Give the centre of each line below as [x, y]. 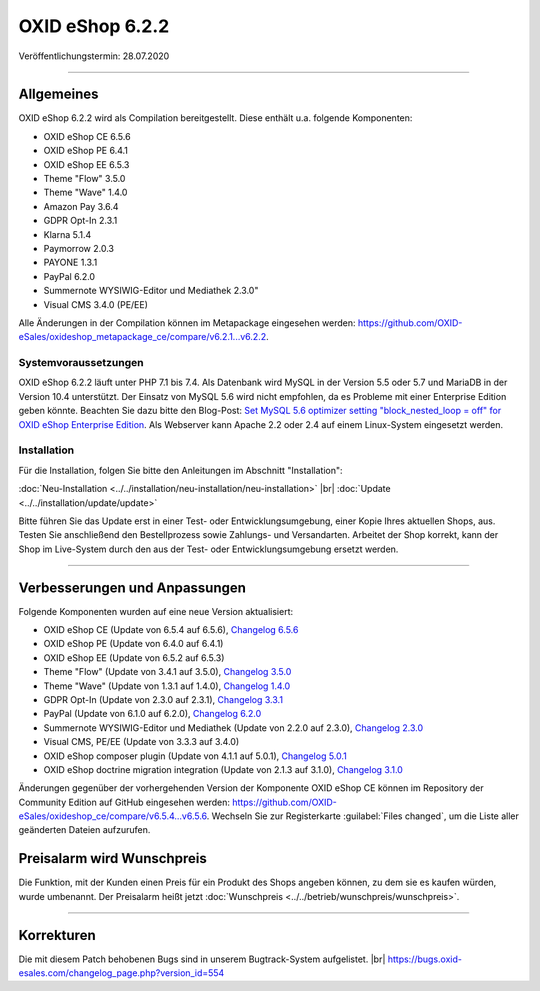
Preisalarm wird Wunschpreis [112, 858]
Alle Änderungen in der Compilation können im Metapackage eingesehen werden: [187, 322]
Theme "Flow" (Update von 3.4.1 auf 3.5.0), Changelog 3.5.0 [167, 672]
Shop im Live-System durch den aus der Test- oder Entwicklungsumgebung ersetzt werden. [208, 549]
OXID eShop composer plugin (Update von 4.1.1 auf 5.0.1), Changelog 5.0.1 [195, 756]
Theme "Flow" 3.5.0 [84, 179]
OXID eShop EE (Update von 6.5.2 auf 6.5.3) [134, 657]
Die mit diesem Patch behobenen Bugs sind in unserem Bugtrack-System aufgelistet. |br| [202, 959]
